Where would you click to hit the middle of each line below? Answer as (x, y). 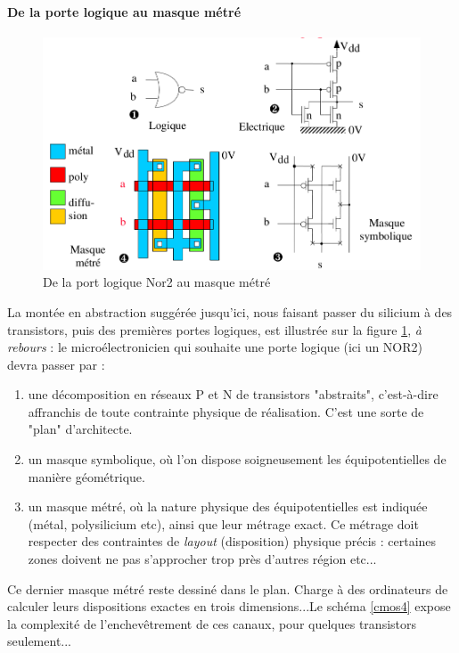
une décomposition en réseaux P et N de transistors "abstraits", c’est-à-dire (233, 394)
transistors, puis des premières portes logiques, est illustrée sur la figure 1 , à (214, 329)
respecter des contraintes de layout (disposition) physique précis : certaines (232, 541)
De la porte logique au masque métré (124, 11)
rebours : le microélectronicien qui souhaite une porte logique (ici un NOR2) (215, 347)
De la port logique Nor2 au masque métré (157, 282)
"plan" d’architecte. (80, 429)
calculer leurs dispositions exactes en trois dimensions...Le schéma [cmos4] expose (229, 606)
